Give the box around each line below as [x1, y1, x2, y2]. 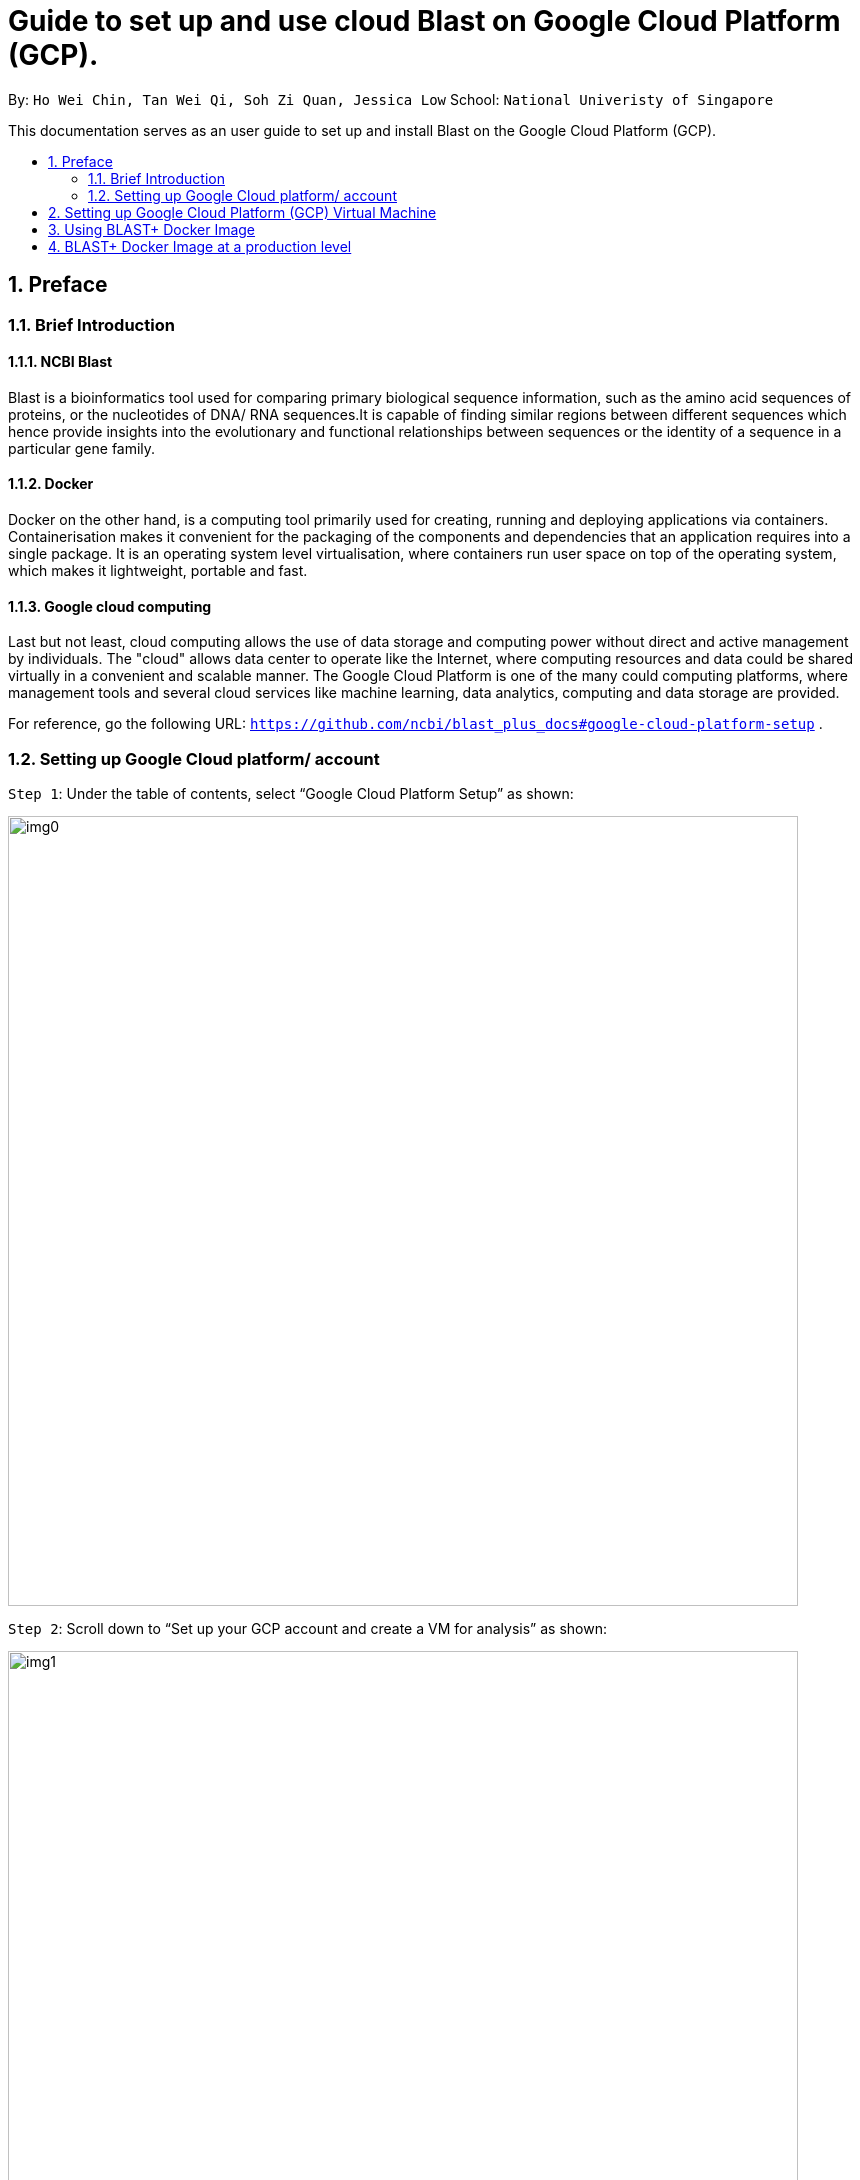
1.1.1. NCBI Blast [8, 353, 113, 371]
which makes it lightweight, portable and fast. [8, 562, 308, 580]
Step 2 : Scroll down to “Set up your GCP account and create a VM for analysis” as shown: [8, 1620, 607, 1637]
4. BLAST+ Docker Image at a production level [48, 237, 352, 255]
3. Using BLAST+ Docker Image [48, 220, 256, 238]
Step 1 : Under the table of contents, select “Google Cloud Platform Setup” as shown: [8, 785, 574, 802]
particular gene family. [8, 439, 156, 457]
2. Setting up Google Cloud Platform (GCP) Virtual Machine [48, 203, 437, 221]
